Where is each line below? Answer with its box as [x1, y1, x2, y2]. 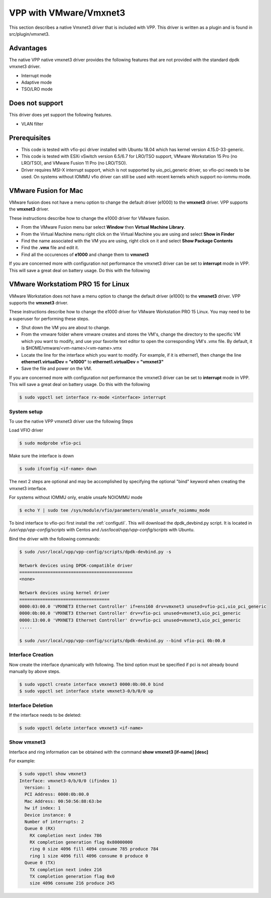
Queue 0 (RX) [24, 826, 56, 832]
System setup [9, 408, 43, 415]
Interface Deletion [9, 702, 53, 708]
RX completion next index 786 [29, 833, 102, 838]
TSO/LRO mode [21, 86, 53, 92]
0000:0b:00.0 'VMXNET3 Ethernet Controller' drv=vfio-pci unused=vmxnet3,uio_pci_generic [19, 611, 241, 616]
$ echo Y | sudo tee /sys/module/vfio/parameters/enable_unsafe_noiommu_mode [19, 508, 210, 513]
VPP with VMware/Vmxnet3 [9, 7, 125, 18]
